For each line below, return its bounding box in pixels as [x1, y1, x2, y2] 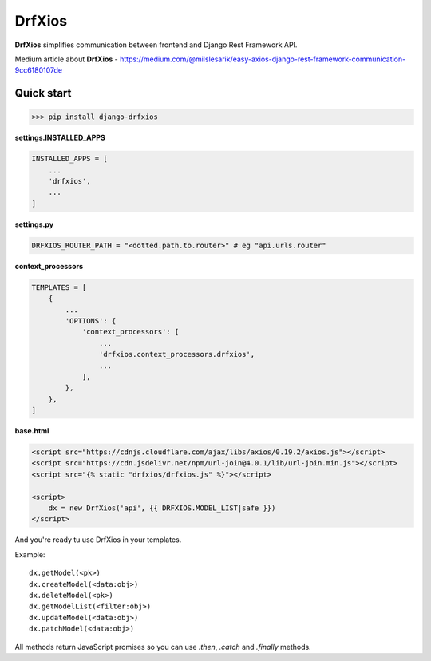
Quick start [14, 86, 72, 100]
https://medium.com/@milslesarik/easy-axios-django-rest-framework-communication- [120, 54, 406, 64]
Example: [14, 549, 45, 559]
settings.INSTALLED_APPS [14, 133, 105, 143]
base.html [14, 426, 49, 436]
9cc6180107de [14, 65, 63, 75]
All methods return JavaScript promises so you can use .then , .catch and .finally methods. [14, 642, 311, 651]
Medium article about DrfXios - [14, 54, 119, 64]
